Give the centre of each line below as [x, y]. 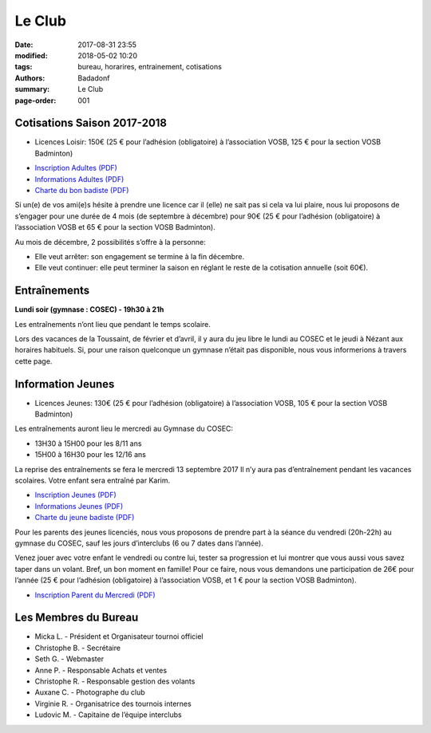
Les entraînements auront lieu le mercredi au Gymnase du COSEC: [124, 429]
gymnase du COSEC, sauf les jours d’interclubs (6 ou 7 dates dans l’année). [139, 543]
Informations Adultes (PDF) [79, 179]
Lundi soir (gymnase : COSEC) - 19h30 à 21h [89, 309]
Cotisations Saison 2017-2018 [91, 123]
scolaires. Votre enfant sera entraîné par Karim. [93, 481]
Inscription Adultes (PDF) [76, 168]
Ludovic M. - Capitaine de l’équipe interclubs [109, 715]
